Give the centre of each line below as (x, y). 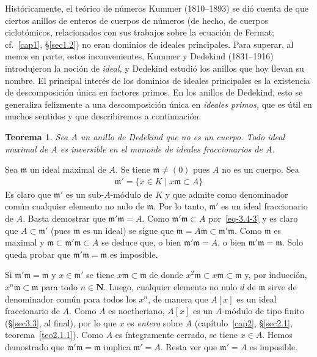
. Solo (293, 242)
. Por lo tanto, (180, 206)
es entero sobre (155, 322)
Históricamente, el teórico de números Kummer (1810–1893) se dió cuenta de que (157, 8)
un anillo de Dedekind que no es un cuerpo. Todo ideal (183, 136)
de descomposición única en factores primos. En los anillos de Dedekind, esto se (154, 92)
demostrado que (35, 346)
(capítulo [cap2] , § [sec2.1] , (243, 322)
